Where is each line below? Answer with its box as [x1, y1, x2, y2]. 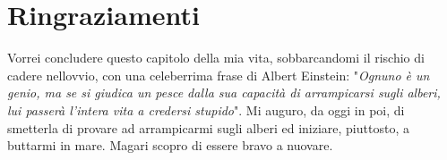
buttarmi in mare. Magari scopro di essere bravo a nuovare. [7, 136, 333, 155]
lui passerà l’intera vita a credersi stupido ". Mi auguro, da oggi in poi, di [7, 100, 405, 119]
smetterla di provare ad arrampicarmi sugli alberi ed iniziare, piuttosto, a [7, 118, 409, 137]
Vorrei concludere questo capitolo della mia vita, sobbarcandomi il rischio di [7, 48, 425, 67]
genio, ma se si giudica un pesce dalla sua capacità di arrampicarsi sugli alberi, [7, 83, 441, 102]
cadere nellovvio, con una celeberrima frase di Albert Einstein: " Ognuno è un [7, 65, 430, 84]
